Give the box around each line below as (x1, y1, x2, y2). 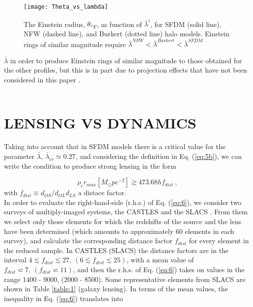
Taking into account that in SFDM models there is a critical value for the (4, 141, 225, 152)
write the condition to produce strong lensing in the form (4, 160, 176, 171)
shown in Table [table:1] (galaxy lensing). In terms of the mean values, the (4, 283, 228, 294)
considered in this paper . (4, 75, 81, 85)
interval (4, 255, 27, 265)
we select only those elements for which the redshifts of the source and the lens (4, 216, 242, 226)
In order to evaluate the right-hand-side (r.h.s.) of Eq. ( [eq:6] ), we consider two (4, 197, 242, 207)
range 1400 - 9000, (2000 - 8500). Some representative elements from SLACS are (4, 274, 246, 284)
